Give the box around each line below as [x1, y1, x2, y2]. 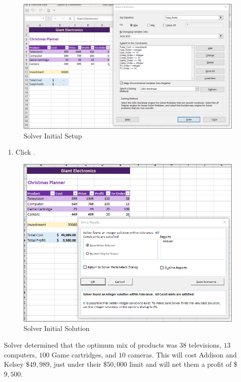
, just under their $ [50, 359, 107, 369]
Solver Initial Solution [24, 323, 90, 333]
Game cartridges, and [52, 349, 117, 359]
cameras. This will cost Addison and [128, 349, 237, 359]
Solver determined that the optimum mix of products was [4, 339, 177, 350]
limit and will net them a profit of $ [129, 359, 238, 369]
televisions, [188, 339, 221, 350]
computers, [4, 349, 37, 359]
